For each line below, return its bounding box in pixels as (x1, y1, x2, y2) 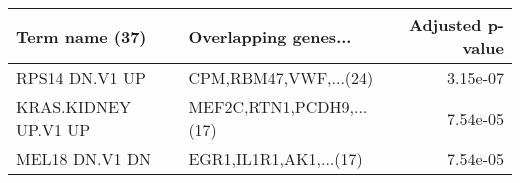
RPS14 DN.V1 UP (16, 66, 146, 89)
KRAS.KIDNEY (16, 95, 131, 118)
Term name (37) (16, 24, 147, 48)
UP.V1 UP (16, 118, 91, 141)
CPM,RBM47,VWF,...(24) (188, 66, 374, 89)
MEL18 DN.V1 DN (16, 147, 152, 170)
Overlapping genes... (188, 24, 352, 48)
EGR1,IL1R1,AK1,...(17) (188, 147, 363, 170)
